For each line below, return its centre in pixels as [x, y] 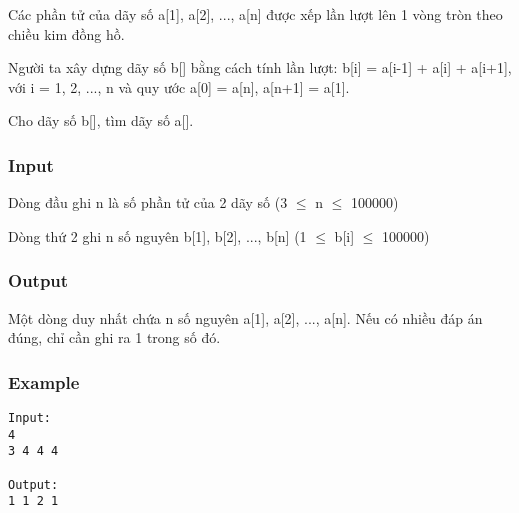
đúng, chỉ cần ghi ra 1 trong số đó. [114, 337]
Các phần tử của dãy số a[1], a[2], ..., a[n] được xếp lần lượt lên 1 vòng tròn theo [255, 14]
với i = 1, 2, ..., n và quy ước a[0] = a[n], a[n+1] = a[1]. [179, 86]
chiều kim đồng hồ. [66, 33]
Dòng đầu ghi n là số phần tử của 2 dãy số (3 [148, 202]
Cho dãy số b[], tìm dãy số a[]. [101, 120]
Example [44, 381]
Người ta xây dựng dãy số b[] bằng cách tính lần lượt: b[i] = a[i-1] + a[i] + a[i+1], [260, 67]
